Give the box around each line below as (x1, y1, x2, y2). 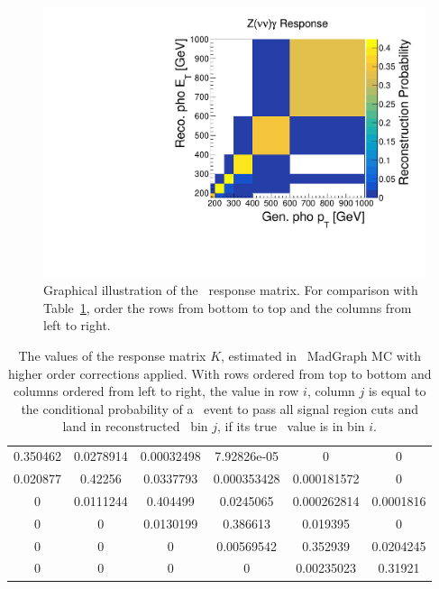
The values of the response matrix (18, 346, 206, 365)
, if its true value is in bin (217, 417, 365, 436)
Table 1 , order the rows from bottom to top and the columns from (43, 298, 412, 317)
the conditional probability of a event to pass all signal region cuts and (21, 399, 419, 418)
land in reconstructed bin (62, 417, 208, 436)
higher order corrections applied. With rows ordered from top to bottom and (7, 364, 432, 382)
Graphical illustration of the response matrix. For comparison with (43, 281, 418, 299)
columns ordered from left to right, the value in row (14, 382, 299, 400)
